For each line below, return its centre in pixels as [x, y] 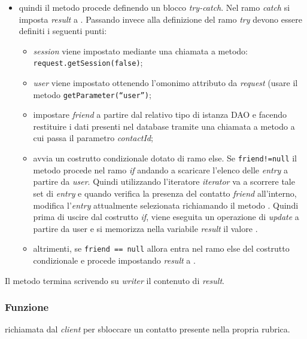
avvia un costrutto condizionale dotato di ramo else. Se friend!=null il [165, 158]
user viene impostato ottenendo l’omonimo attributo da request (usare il [165, 83]
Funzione [27, 307]
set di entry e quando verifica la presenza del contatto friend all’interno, [165, 193]
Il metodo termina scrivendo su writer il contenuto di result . [115, 280]
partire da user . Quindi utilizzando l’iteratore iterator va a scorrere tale [164, 181]
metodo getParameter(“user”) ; [92, 94]
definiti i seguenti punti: [63, 31]
